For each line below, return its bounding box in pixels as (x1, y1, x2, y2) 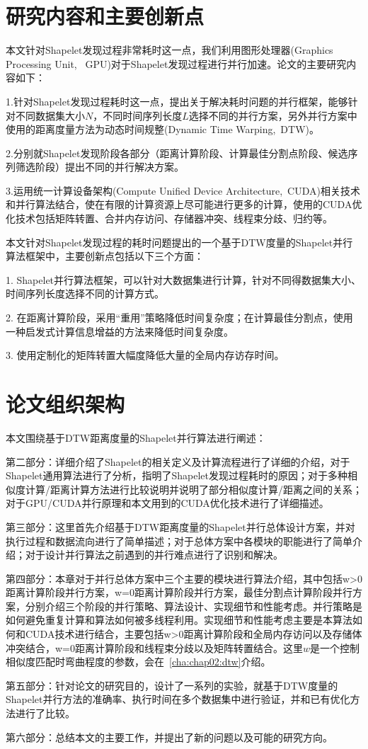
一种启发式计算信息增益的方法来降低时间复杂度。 (6, 324, 234, 338)
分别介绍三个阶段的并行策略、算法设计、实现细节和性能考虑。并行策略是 (25, 598, 362, 613)
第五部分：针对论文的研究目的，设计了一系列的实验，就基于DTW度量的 (6, 677, 338, 692)
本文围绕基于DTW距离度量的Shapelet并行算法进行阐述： (6, 430, 266, 445)
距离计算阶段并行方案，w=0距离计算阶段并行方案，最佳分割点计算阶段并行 (6, 585, 352, 600)
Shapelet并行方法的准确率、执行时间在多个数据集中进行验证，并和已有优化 (6, 692, 350, 707)
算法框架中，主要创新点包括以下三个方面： (6, 248, 204, 263)
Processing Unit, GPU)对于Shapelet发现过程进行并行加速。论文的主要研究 (6, 56, 347, 71)
